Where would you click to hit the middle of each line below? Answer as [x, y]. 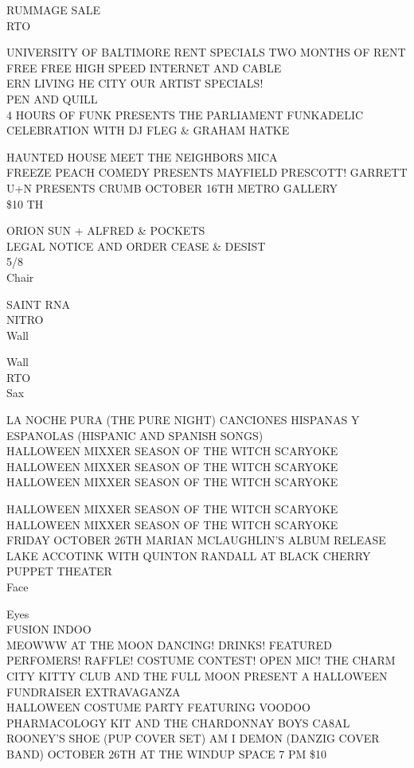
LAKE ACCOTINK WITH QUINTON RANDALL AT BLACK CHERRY [189, 555]
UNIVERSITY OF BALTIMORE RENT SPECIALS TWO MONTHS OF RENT [206, 52]
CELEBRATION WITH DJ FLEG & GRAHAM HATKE [148, 130]
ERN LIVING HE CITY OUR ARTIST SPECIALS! [135, 83]
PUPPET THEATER [59, 571]
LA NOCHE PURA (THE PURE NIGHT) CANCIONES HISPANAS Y [183, 420]
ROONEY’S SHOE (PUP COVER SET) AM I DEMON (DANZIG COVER [193, 738]
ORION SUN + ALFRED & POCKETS [106, 230]
